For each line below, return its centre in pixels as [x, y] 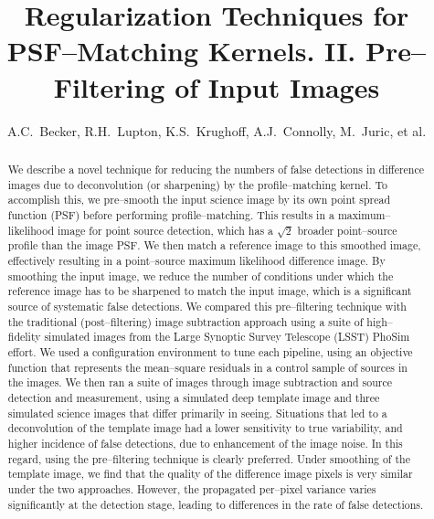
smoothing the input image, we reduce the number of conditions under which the [201, 275]
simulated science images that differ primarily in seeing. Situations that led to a [197, 413]
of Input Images [277, 86]
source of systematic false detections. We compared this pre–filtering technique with [207, 307]
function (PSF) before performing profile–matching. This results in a [171, 214]
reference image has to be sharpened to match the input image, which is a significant [210, 291]
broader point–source [347, 230]
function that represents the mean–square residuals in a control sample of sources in [207, 367]
